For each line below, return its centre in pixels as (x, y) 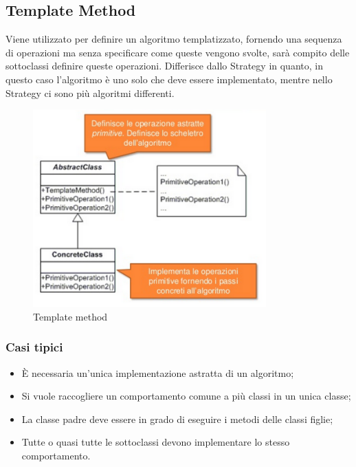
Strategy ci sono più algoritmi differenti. (90, 93)
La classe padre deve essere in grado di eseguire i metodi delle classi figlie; (177, 419)
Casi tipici (34, 347)
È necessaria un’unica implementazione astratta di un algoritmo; (158, 372)
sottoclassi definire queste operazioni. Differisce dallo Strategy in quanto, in (164, 66)
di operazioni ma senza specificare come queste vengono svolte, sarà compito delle (178, 52)
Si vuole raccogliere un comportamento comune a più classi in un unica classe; (186, 396)
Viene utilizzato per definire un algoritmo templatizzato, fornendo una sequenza (174, 39)
